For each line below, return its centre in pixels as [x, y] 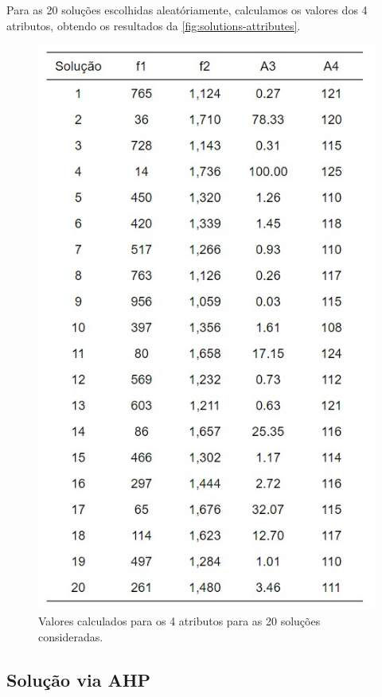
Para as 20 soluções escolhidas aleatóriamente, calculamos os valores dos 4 [187, 10]
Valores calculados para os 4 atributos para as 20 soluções [179, 620]
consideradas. [71, 636]
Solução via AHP [79, 679]
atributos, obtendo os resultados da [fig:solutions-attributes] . [154, 25]
